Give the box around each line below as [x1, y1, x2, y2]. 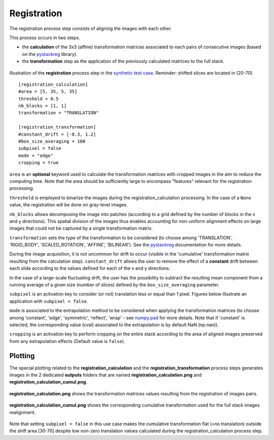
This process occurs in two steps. [9, 35, 81, 41]
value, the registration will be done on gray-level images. [9, 202, 128, 208]
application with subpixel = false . [9, 298, 88, 304]
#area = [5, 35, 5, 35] [18, 89, 78, 95]
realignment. [9, 409, 36, 415]
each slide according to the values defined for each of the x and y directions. [9, 265, 170, 271]
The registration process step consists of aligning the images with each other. [9, 25, 172, 32]
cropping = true [18, 160, 59, 166]
